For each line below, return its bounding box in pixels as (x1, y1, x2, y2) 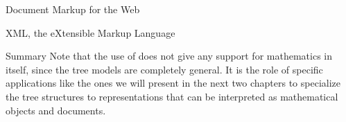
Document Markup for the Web (6, 2, 140, 16)
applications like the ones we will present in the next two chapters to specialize (6, 76, 341, 90)
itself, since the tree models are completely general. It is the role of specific (6, 62, 323, 76)
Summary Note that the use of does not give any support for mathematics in (6, 49, 332, 63)
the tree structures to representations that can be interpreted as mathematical (6, 89, 338, 103)
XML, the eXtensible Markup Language (6, 25, 175, 40)
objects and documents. (6, 103, 106, 117)
